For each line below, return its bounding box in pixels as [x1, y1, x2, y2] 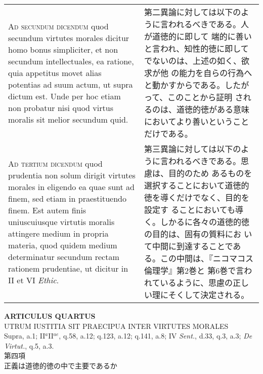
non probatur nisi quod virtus [8, 101, 113, 114]
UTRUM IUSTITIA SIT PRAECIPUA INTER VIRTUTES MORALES [4, 320, 229, 331]
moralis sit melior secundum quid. [8, 113, 128, 125]
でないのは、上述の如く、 [144, 55, 241, 66]
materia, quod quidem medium [8, 239, 117, 251]
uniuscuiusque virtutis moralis [8, 215, 115, 228]
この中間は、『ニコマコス [160, 252, 253, 264]
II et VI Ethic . [8, 274, 59, 286]
